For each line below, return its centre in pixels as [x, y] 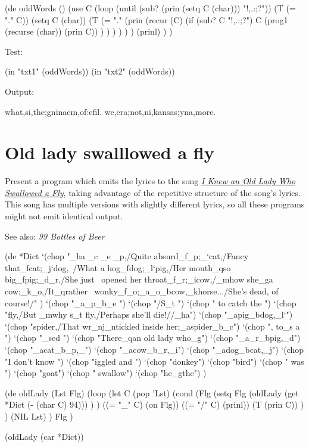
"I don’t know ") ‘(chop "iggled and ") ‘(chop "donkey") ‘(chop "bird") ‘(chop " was [154, 361]
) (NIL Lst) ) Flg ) [39, 416]
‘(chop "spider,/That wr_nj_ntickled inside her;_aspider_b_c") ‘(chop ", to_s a [152, 326]
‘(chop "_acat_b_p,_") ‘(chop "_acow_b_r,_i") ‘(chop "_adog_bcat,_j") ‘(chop [154, 349]
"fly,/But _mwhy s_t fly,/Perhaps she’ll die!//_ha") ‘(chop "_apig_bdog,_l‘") [149, 314]
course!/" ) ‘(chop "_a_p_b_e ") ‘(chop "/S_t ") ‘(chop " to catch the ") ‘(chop [151, 302]
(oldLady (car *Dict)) [44, 436]
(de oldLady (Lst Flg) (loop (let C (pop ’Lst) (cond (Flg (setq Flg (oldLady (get [152, 392]
